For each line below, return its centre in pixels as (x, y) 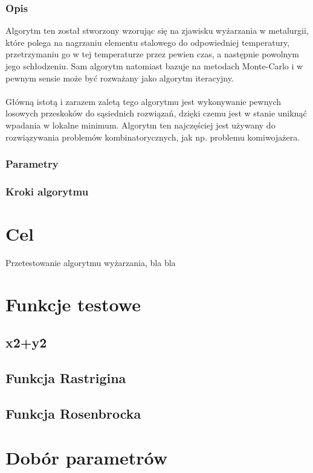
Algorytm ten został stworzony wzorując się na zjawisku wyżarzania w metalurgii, (157, 30)
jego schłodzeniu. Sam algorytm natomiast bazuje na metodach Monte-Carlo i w (154, 66)
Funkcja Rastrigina (66, 378)
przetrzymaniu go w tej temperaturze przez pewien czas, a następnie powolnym (153, 54)
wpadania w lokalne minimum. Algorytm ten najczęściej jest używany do (140, 125)
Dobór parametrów (86, 458)
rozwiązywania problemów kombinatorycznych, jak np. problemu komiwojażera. (153, 137)
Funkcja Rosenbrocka (73, 413)
